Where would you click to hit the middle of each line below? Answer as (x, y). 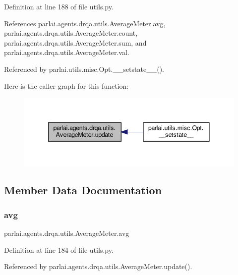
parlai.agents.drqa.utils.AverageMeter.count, (71, 33)
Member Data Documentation (83, 190)
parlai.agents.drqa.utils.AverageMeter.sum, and (75, 42)
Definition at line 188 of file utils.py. (59, 6)
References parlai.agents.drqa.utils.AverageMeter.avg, (85, 23)
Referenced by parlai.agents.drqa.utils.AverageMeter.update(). (98, 266)
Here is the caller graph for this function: (66, 85)
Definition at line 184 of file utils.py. (59, 249)
